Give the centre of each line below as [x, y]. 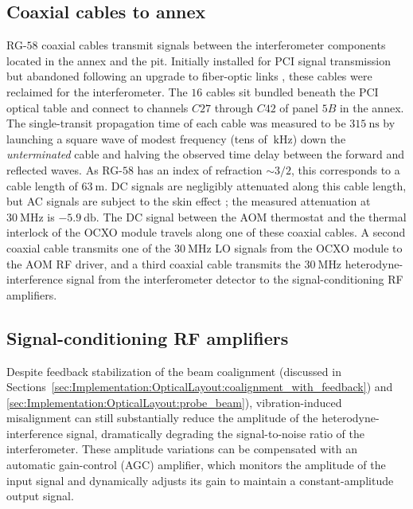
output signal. [40, 496]
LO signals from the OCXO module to [309, 247]
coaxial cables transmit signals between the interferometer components [214, 45]
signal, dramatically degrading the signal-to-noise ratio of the [216, 433]
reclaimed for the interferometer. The [97, 91]
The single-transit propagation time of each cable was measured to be [176, 123]
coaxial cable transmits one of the [89, 247]
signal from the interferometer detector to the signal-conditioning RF [235, 279]
